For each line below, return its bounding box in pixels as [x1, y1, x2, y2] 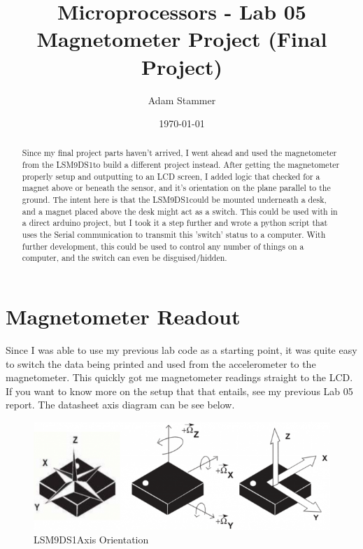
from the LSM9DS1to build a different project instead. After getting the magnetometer [22, 159, 340, 171]
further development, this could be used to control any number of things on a [22, 240, 304, 252]
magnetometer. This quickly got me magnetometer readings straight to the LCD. [6, 370, 353, 385]
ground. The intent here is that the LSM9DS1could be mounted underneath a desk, [22, 194, 327, 206]
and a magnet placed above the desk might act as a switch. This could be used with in [22, 205, 338, 217]
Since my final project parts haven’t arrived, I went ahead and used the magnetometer [22, 147, 337, 159]
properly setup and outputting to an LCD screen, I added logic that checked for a [22, 170, 320, 182]
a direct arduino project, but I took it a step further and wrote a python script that [22, 217, 328, 229]
